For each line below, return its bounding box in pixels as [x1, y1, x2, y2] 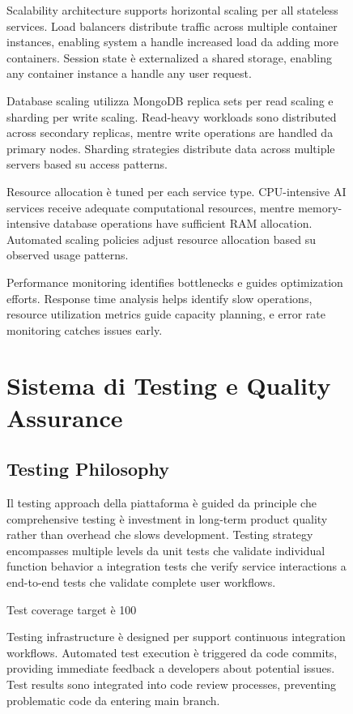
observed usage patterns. [6, 246, 129, 263]
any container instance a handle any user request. [6, 65, 252, 82]
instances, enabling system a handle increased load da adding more [6, 33, 338, 50]
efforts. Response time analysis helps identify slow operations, [6, 289, 313, 306]
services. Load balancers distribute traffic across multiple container [6, 17, 338, 34]
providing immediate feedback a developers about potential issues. [6, 660, 335, 677]
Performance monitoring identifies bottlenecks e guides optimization [6, 273, 343, 290]
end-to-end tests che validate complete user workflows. [6, 574, 276, 591]
